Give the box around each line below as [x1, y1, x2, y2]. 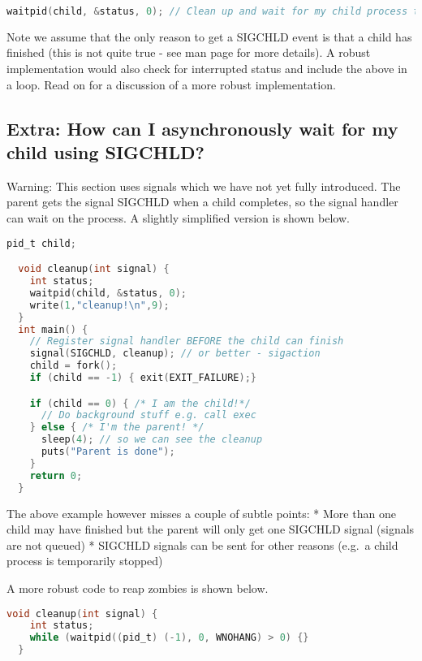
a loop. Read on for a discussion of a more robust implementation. [6, 76, 336, 93]
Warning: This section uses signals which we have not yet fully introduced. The [6, 177, 401, 194]
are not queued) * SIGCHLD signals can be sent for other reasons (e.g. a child [6, 536, 398, 553]
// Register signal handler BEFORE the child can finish [29, 335, 344, 348]
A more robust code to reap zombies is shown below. [6, 579, 269, 596]
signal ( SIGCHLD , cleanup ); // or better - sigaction [29, 348, 321, 360]
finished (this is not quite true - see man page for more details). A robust [6, 44, 371, 61]
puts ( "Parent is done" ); [41, 446, 175, 458]
